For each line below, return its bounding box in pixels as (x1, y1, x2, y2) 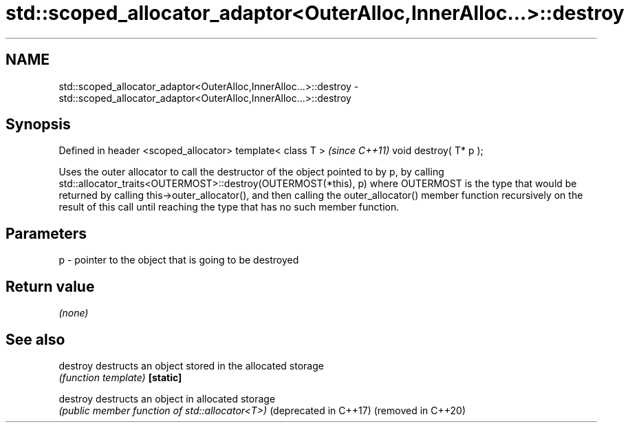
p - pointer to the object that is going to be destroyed (58, 254, 299, 266)
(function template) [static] (58, 371, 182, 383)
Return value (6, 277, 95, 295)
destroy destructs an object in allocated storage (58, 392, 276, 405)
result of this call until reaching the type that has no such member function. (58, 201, 400, 213)
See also (6, 330, 65, 348)
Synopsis (6, 116, 71, 133)
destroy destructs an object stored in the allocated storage (58, 359, 324, 372)
